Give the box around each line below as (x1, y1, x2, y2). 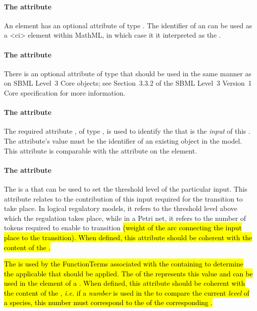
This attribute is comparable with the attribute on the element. (4, 145, 197, 155)
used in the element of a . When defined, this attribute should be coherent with (4, 278, 245, 288)
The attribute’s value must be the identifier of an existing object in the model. (4, 135, 242, 146)
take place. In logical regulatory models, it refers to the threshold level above (4, 203, 237, 213)
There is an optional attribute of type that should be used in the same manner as (4, 68, 252, 78)
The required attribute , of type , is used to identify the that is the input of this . (4, 126, 251, 136)
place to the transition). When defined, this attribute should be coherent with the (4, 232, 252, 242)
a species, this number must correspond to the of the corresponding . (4, 297, 213, 308)
